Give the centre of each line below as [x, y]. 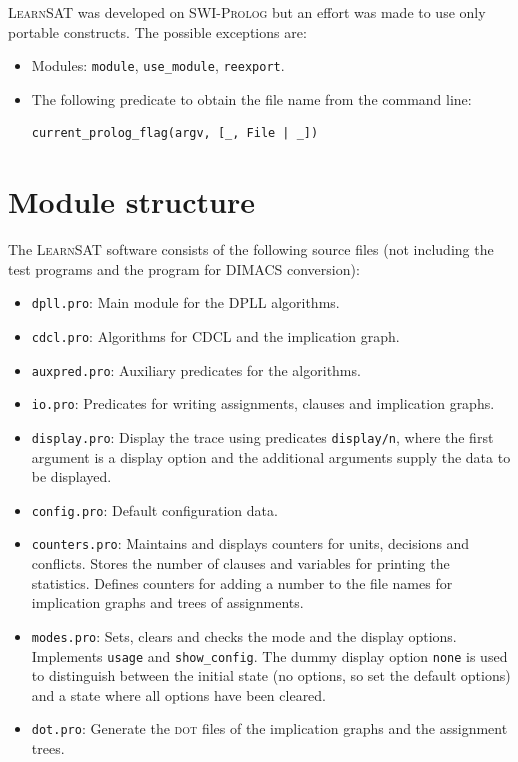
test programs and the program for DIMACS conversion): [184, 268]
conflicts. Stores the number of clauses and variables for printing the [240, 563]
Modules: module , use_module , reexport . [158, 65]
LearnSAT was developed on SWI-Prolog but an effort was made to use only [247, 12]
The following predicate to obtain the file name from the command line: [251, 98]
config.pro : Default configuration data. [154, 509]
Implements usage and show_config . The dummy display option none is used [269, 655]
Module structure [131, 201]
